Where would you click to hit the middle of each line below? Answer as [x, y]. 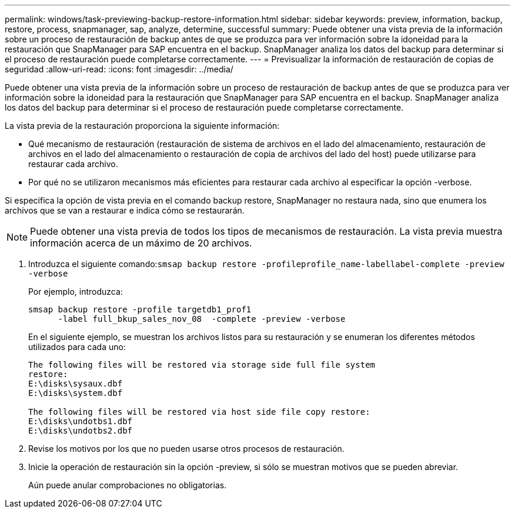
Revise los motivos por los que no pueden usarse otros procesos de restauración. [186, 449]
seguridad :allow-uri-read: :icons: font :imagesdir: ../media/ [119, 69]
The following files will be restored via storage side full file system [202, 365]
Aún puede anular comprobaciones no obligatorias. [128, 485]
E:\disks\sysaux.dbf [76, 384]
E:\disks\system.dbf [76, 393]
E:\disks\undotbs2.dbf [81, 431]
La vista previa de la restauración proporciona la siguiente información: [142, 126]
